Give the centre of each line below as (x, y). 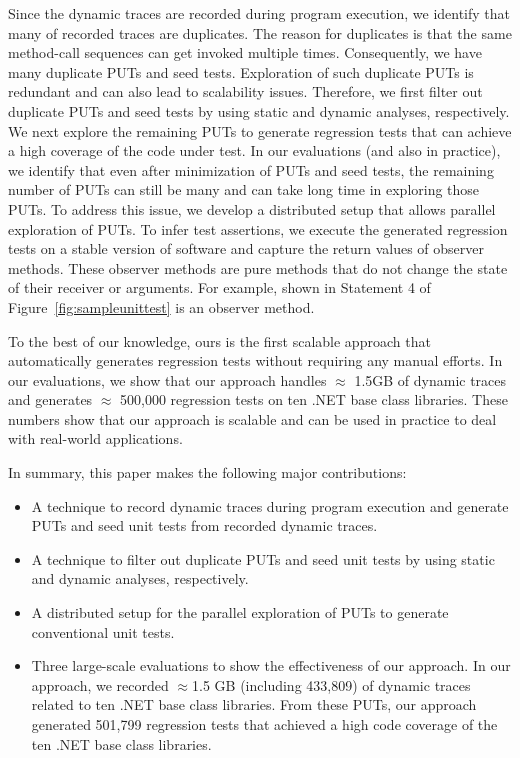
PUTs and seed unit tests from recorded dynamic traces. (204, 525)
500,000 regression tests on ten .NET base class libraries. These (314, 399)
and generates (50, 399)
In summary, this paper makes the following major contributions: (207, 472)
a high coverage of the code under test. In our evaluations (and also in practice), (254, 150)
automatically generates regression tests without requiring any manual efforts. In (255, 360)
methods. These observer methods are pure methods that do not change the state (258, 267)
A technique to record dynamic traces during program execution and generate (270, 505)
